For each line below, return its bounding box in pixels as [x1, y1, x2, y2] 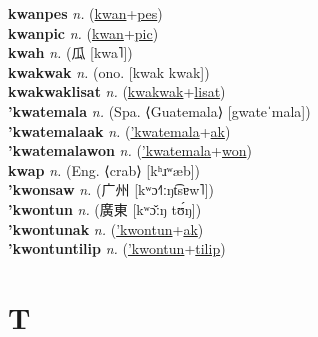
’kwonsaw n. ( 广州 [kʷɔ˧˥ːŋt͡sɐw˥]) [8, 179, 214, 200]
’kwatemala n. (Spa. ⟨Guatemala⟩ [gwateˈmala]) [8, 100, 311, 121]
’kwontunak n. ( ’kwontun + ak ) [8, 218, 204, 239]
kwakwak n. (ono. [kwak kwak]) [8, 61, 210, 82]
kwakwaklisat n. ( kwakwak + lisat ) [8, 81, 226, 102]
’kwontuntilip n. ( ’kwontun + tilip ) [8, 238, 226, 259]
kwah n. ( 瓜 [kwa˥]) [8, 42, 133, 63]
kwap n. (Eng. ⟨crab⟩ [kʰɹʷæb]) [8, 159, 201, 180]
